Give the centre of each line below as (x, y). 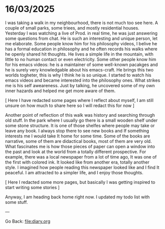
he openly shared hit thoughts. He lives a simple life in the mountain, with (79, 54)
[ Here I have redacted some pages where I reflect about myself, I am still (79, 100)
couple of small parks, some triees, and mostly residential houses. (72, 28)
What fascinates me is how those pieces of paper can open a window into (80, 146)
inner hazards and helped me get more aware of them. (60, 91)
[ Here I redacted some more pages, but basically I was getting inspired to (80, 182)
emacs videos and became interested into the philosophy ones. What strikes (83, 80)
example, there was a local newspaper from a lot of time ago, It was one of (81, 157)
